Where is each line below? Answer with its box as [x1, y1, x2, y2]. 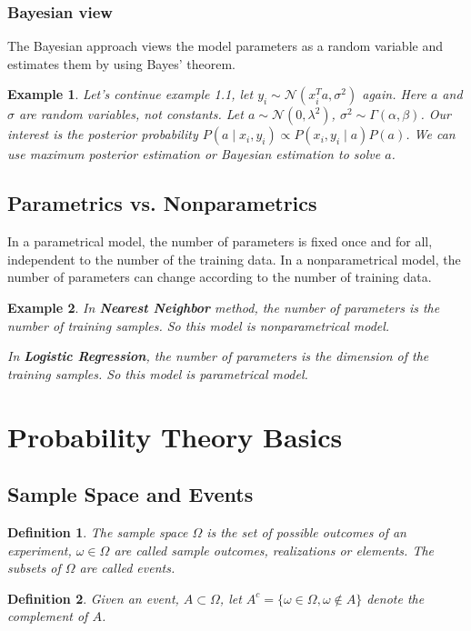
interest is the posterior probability [7, 125, 198, 144]
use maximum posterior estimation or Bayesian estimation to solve [7, 145, 381, 164]
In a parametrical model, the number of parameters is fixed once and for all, [7, 232, 433, 251]
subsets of [7, 558, 61, 577]
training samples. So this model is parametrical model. [7, 364, 308, 383]
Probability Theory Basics [7, 417, 343, 455]
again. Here [362, 85, 426, 104]
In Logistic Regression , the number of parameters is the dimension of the [7, 346, 429, 366]
